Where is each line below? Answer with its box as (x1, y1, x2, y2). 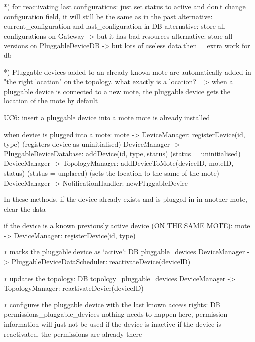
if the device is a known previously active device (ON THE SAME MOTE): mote (4, 220, 250, 231)
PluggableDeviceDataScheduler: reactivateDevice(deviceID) (11, 256, 191, 267)
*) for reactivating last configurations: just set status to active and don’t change (4, 1, 246, 11)
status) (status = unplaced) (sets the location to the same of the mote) (4, 167, 219, 178)
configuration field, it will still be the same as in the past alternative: (4, 11, 213, 21)
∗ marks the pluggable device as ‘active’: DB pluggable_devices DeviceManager (4, 246, 245, 257)
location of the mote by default (4, 96, 98, 106)
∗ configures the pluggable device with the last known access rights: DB (4, 299, 220, 309)
